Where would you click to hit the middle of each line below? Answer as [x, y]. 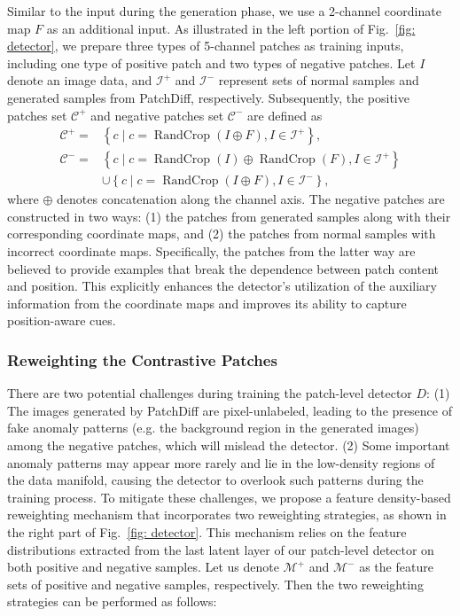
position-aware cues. [62, 320]
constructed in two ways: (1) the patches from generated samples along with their [229, 216]
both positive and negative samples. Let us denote [143, 567]
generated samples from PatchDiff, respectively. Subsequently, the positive [208, 97]
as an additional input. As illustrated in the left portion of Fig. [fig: [231, 28]
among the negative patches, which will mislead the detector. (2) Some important [229, 445]
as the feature [396, 567]
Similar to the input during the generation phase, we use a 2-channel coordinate [224, 11]
